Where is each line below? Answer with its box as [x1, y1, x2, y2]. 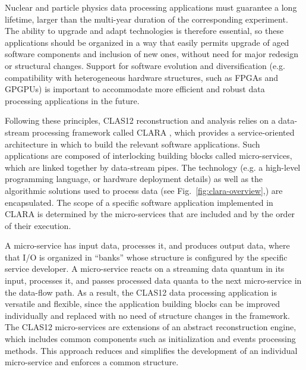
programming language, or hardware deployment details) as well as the [5, 173, 263, 185]
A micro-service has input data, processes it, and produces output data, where [5, 239, 290, 252]
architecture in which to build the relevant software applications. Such [5, 137, 260, 150]
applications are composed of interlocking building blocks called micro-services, [5, 149, 292, 162]
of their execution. [5, 219, 71, 231]
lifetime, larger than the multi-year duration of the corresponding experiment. [5, 12, 288, 25]
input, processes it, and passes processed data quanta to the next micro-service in [5, 274, 302, 287]
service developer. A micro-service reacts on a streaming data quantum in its [5, 262, 285, 275]
